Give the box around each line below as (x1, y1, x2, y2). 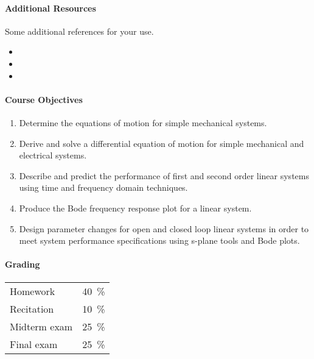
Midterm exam (10, 319, 73, 333)
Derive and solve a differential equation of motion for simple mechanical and (19, 137, 304, 149)
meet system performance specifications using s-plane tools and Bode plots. (19, 234, 300, 247)
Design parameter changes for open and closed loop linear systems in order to (19, 222, 309, 235)
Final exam (10, 336, 58, 351)
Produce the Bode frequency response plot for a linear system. (19, 201, 252, 214)
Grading (5, 258, 40, 271)
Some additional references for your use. (5, 24, 154, 37)
